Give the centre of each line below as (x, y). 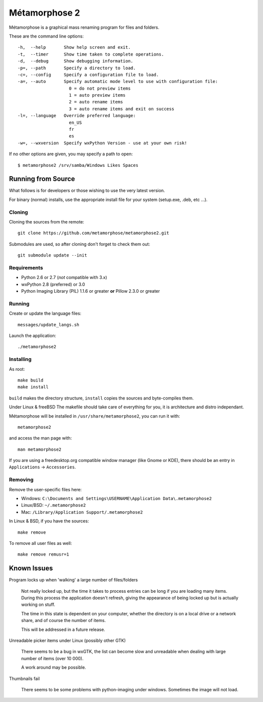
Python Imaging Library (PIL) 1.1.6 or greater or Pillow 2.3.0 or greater (91, 291)
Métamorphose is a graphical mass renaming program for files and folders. (84, 27)
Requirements (26, 267)
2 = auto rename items (96, 102)
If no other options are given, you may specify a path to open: (71, 154)
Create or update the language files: (45, 313)
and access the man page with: (40, 438)
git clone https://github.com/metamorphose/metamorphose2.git (94, 233)
